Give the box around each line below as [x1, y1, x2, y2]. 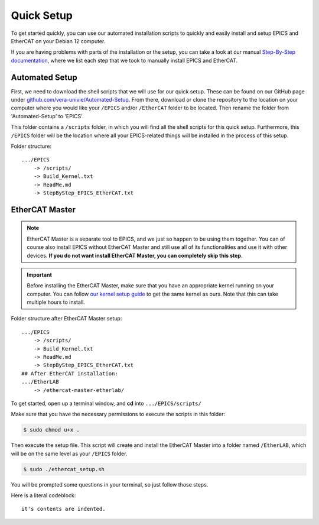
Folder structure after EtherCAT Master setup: [11, 315, 122, 322]
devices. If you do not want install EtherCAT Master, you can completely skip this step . [27, 252, 243, 259]
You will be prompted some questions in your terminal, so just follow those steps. [11, 481, 209, 488]
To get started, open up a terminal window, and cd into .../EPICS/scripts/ [11, 400, 202, 407]
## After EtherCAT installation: [21, 370, 118, 377]
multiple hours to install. [27, 299, 85, 306]
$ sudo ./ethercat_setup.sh [23, 466, 105, 472]
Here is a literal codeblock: [11, 492, 76, 499]
